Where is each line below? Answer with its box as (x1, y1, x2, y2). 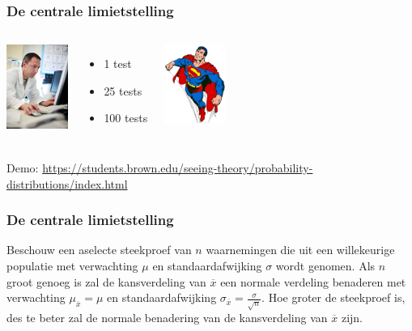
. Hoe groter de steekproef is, (261, 289, 406, 306)
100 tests (104, 109, 148, 126)
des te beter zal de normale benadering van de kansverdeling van (6, 309, 328, 326)
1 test (104, 55, 132, 72)
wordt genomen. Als (275, 257, 376, 274)
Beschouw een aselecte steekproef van (6, 241, 192, 258)
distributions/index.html (6, 175, 128, 192)
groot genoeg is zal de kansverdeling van (6, 273, 206, 290)
